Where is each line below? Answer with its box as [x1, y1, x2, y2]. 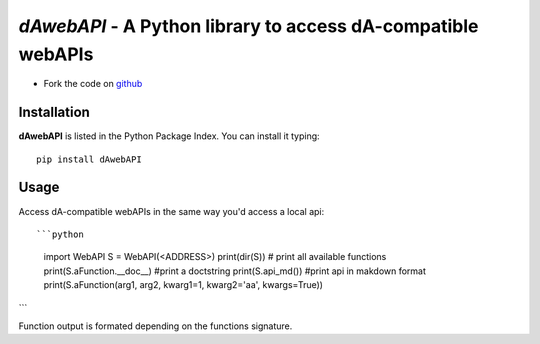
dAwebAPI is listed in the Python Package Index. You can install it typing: [18, 130, 320, 142]
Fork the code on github [43, 78, 143, 90]
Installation [18, 104, 90, 121]
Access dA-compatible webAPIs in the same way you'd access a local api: [18, 205, 325, 217]
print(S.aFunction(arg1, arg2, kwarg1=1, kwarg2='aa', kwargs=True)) [43, 279, 324, 291]
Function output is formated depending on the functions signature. [18, 320, 293, 332]
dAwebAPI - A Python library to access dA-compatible [18, 15, 479, 37]
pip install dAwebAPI [36, 153, 142, 165]
